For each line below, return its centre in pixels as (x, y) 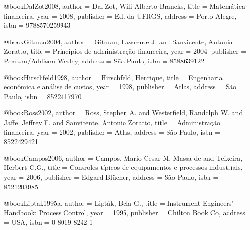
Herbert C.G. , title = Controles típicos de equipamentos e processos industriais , (123, 167)
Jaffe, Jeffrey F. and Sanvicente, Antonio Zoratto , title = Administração (112, 122)
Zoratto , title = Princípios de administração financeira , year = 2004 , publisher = (125, 51)
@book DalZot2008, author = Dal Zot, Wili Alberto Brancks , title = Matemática (125, 6)
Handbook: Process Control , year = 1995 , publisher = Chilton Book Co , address (125, 212)
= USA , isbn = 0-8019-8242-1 (49, 222)
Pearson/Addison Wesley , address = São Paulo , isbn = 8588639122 (104, 60)
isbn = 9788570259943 (37, 25)
